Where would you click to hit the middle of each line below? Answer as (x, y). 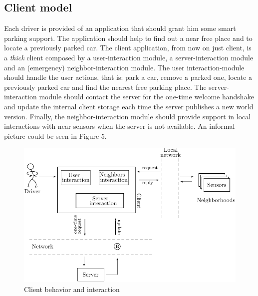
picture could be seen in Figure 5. (55, 136)
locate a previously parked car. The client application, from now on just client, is (128, 48)
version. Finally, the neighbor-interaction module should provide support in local (128, 116)
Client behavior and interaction (72, 289)
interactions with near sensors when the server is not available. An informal (120, 126)
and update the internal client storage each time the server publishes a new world (129, 106)
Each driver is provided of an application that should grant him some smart (120, 28)
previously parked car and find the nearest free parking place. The (105, 87)
